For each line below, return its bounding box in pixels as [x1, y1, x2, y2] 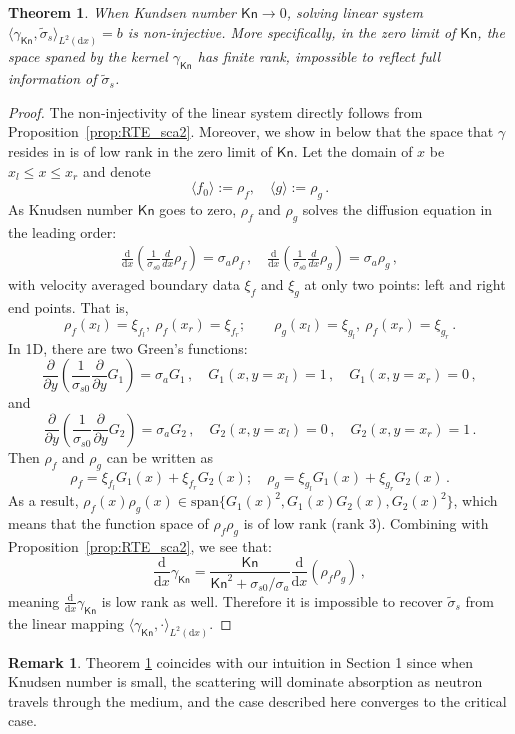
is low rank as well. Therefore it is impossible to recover [101, 590, 443, 611]
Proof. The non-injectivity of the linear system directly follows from [8, 101, 423, 122]
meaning [8, 590, 60, 611]
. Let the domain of [293, 141, 413, 162]
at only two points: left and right [304, 274, 506, 295]
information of [8, 68, 97, 89]
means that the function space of [8, 513, 209, 534]
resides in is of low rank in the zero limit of [8, 141, 272, 162]
